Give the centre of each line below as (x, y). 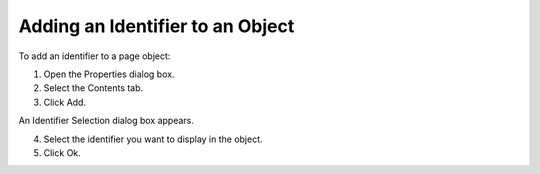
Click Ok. (62, 152)
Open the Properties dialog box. (109, 74)
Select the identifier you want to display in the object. (153, 139)
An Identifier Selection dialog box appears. (106, 121)
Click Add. (65, 102)
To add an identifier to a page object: (94, 56)
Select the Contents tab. (93, 88)
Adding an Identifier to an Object (156, 26)
